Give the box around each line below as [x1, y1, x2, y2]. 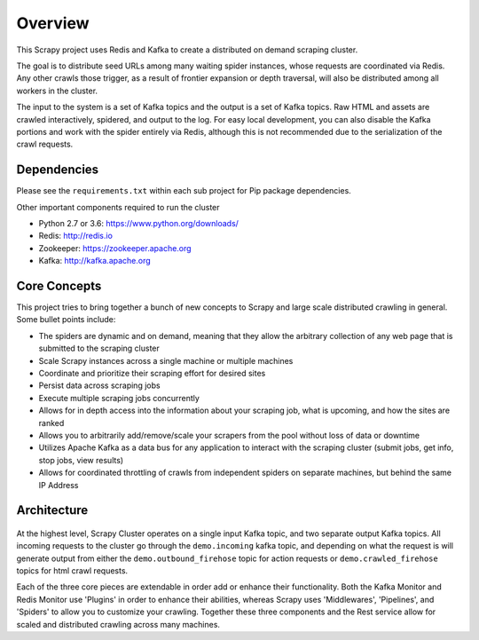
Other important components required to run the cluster [16, 201, 221, 212]
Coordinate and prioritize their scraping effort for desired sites [38, 368, 266, 378]
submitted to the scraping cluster [38, 343, 160, 354]
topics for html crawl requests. [16, 565, 129, 576]
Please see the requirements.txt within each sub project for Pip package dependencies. [16, 186, 352, 196]
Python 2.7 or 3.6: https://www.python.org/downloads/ [38, 217, 239, 228]
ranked [38, 417, 65, 428]
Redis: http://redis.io [38, 231, 113, 241]
